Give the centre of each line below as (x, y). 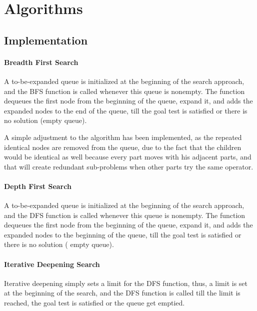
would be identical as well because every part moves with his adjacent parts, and (128, 157)
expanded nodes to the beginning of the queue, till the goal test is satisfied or (123, 234)
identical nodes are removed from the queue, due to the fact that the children (123, 147)
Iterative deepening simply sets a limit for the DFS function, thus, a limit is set (126, 283)
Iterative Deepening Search (52, 264)
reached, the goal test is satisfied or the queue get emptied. (94, 303)
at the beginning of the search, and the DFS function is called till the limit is (122, 293)
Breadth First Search (41, 62)
